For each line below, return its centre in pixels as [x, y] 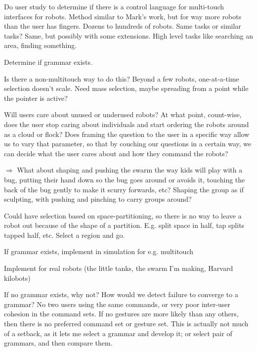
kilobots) [17, 278]
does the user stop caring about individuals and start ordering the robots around [127, 124]
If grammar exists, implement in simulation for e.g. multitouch [99, 251]
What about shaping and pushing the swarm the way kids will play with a [130, 170]
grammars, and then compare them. [58, 343]
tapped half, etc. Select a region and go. [64, 235]
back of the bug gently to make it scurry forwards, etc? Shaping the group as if [124, 189]
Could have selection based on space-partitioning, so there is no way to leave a [123, 215]
